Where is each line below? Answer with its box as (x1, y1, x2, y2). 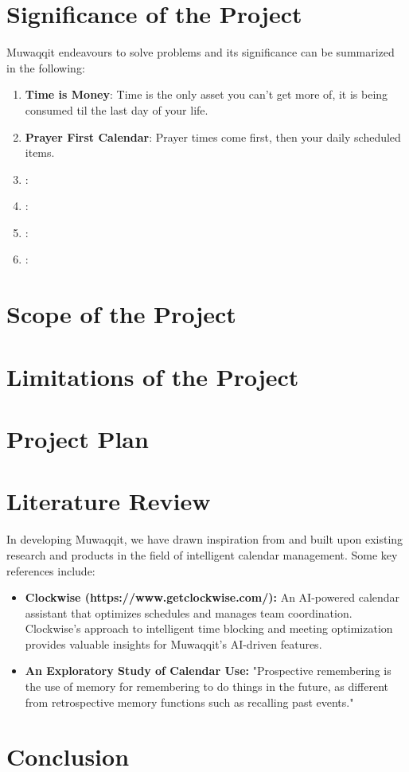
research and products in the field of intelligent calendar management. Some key (6, 546, 398, 563)
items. (25, 144, 55, 161)
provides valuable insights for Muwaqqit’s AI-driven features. (25, 635, 322, 652)
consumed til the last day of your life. (25, 101, 208, 118)
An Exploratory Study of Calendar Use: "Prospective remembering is (25, 662, 391, 679)
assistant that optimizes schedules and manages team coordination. (25, 604, 353, 621)
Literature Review (6, 485, 211, 517)
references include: (6, 562, 95, 579)
